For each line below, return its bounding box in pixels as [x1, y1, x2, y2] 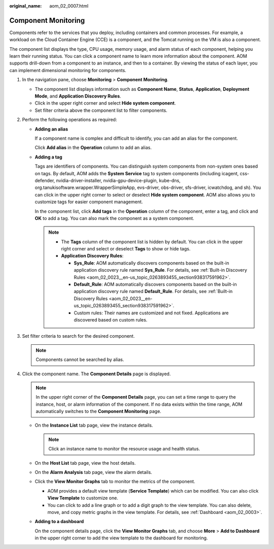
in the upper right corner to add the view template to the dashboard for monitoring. [35, 535, 208, 541]
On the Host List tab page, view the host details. [35, 460, 136, 466]
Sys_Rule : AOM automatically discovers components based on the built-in [74, 260, 229, 266]
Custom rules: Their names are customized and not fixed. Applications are [74, 310, 229, 316]
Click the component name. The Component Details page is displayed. [22, 371, 171, 377]
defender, [35, 177, 55, 183]
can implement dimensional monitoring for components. [9, 67, 126, 73]
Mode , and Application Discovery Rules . [35, 93, 121, 99]
